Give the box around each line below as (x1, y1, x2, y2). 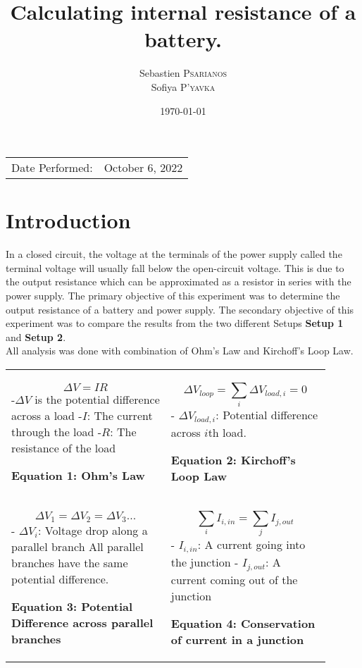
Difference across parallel (11, 614, 154, 631)
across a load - (11, 407, 82, 423)
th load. (208, 423, 246, 440)
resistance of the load (11, 439, 116, 456)
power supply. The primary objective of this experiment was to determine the (6, 288, 340, 302)
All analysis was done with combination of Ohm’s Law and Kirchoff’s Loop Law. (6, 343, 354, 358)
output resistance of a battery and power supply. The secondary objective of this (6, 302, 354, 316)
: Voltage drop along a (38, 521, 148, 538)
